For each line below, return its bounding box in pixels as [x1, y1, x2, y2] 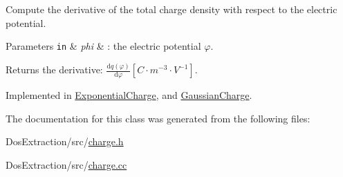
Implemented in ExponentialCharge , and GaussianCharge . [6, 87, 252, 102]
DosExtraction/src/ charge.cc [6, 157, 127, 171]
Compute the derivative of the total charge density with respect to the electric [6, 2, 337, 16]
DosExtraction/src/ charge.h [6, 134, 124, 149]
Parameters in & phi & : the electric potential [6, 39, 201, 53]
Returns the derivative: [6, 62, 103, 77]
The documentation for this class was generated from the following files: [6, 111, 310, 125]
